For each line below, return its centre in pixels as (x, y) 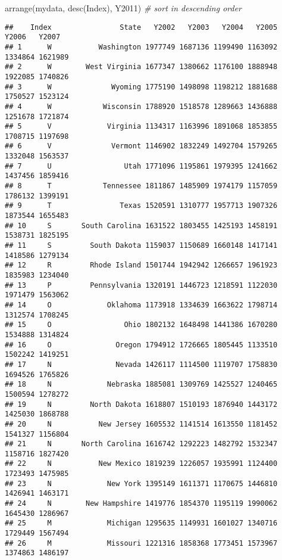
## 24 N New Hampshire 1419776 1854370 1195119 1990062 (141, 504)
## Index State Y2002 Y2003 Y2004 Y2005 (141, 27)
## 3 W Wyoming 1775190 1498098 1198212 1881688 (141, 87)
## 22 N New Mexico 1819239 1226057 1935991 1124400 (141, 464)
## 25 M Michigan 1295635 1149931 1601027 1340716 (141, 523)
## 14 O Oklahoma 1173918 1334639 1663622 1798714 (141, 305)
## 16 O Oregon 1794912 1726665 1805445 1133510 (141, 345)
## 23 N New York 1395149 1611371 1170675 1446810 (141, 483)
